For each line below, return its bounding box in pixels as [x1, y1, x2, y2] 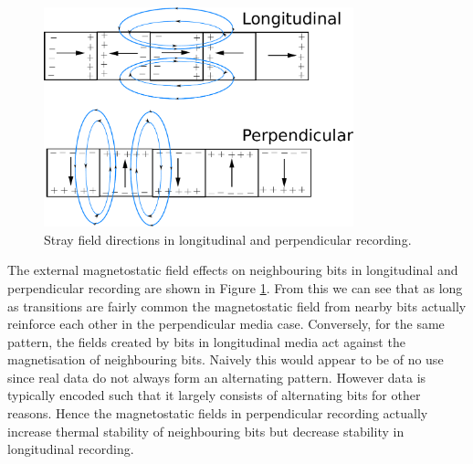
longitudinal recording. [7, 439, 134, 459]
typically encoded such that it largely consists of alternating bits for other [7, 385, 421, 405]
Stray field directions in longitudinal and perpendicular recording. [44, 229, 412, 248]
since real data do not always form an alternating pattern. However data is [7, 367, 426, 386]
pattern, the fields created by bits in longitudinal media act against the [7, 332, 405, 351]
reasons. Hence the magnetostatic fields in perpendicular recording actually [7, 404, 428, 423]
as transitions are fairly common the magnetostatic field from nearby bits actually [7, 296, 467, 315]
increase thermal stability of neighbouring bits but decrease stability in [7, 421, 405, 440]
